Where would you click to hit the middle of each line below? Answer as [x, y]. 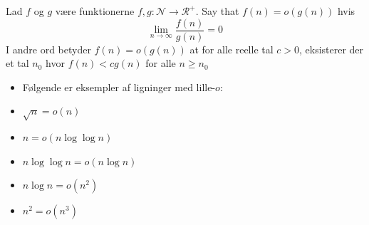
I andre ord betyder [48, 49]
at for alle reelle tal [232, 49]
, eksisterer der [331, 49]
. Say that [217, 11]
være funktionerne [95, 11]
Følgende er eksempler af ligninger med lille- [119, 87]
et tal [17, 63]
